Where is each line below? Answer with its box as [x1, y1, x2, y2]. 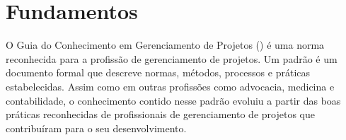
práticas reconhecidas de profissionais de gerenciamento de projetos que [6, 107, 315, 122]
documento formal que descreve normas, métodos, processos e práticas [6, 65, 311, 80]
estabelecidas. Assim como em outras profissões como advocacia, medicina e [6, 78, 335, 93]
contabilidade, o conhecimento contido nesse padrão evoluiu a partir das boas [6, 93, 341, 107]
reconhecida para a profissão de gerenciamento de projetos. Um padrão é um [6, 51, 338, 66]
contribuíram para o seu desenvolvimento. [6, 120, 187, 135]
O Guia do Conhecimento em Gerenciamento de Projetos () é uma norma [6, 37, 325, 52]
